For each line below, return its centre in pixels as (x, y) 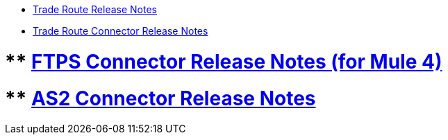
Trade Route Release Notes (95, 9)
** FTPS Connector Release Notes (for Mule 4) (224, 61)
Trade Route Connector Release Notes (121, 31)
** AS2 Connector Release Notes (160, 98)
